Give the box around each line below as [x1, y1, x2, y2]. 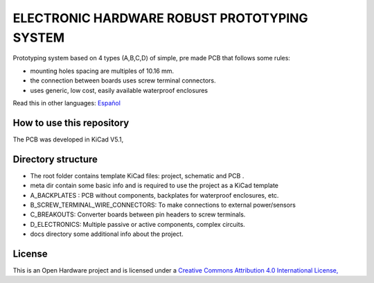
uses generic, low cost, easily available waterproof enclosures [30, 86, 208, 94]
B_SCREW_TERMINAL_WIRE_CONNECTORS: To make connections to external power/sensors [30, 200, 296, 209]
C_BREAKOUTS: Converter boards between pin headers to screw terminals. [30, 210, 246, 218]
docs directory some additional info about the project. [30, 230, 184, 239]
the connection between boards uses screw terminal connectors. [30, 76, 216, 85]
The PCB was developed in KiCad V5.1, [12, 135, 124, 144]
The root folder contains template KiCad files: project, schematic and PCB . [30, 171, 244, 180]
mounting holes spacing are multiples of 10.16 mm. [30, 67, 175, 75]
